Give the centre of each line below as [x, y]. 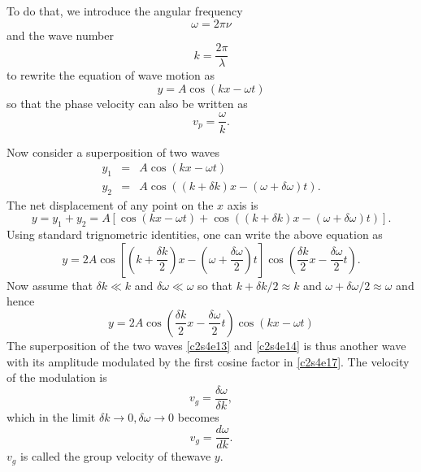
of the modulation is [57, 377]
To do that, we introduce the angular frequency [125, 11]
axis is [243, 204]
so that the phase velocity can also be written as [127, 103]
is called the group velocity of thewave [115, 456]
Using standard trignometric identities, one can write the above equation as [195, 234]
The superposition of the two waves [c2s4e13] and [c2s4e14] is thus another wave [206, 345]
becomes [198, 416]
